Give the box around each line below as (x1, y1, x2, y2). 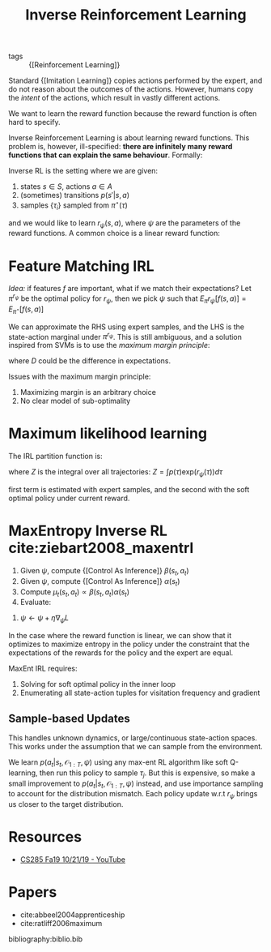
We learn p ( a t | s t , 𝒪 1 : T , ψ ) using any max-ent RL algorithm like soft (8, 757, 229, 769)
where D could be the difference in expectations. (8, 356, 171, 366)
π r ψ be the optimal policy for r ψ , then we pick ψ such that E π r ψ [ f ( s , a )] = (8, 292, 247, 305)
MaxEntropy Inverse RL (8, 521, 168, 540)
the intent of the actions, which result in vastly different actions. (8, 93, 221, 103)
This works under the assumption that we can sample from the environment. (8, 741, 263, 751)
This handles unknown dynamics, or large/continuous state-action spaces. (8, 732, 257, 743)
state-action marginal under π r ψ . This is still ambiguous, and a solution (8, 330, 243, 341)
